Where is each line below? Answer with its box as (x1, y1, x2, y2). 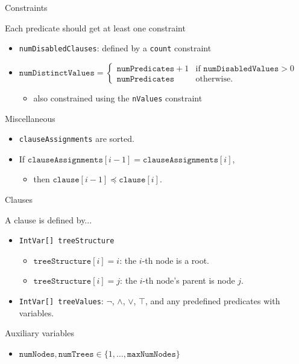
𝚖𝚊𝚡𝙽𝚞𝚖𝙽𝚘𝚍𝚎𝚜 (127, 350, 176, 359)
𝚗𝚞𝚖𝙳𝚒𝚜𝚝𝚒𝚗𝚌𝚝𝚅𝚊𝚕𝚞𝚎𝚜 (19, 68, 95, 77)
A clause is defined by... (5, 213, 92, 226)
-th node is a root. (142, 254, 210, 266)
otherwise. (195, 74, 233, 83)
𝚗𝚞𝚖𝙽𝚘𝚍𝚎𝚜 (19, 350, 55, 359)
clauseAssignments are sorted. (19, 132, 134, 145)
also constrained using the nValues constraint (33, 91, 203, 104)
